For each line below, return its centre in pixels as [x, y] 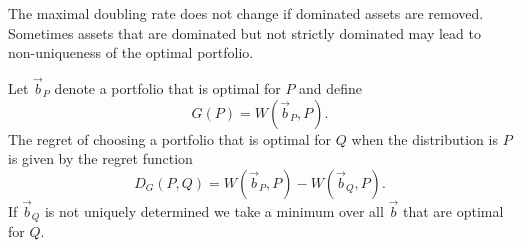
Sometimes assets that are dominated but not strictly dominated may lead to [244, 32]
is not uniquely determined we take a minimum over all [214, 211]
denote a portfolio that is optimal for [167, 88]
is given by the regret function [100, 158]
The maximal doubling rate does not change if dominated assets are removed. [246, 13]
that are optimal [453, 211]
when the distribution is [424, 138]
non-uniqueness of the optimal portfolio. [131, 52]
